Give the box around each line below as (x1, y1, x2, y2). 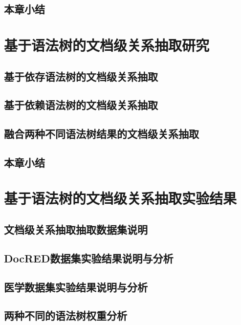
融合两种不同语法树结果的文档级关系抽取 (4, 126, 199, 141)
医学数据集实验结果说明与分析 (4, 279, 148, 294)
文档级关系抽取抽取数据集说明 (4, 222, 148, 237)
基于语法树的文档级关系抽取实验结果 (4, 188, 237, 208)
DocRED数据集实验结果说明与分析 (4, 250, 174, 265)
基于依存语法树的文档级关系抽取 (4, 68, 158, 84)
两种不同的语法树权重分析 (4, 308, 127, 323)
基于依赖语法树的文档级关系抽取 (4, 97, 158, 112)
